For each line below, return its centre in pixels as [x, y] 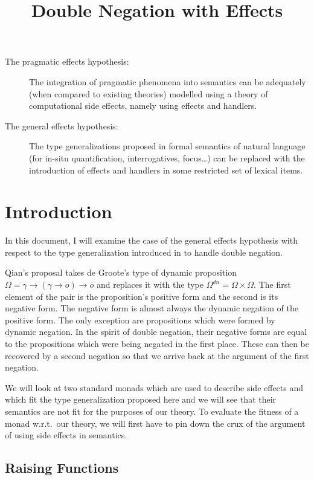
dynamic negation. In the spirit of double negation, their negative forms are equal [156, 332]
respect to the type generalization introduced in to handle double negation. [144, 252]
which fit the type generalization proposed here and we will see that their [141, 399]
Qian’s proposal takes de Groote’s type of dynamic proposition [121, 272]
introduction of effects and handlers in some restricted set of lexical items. [166, 170]
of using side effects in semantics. [66, 435]
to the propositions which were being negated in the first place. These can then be [157, 343]
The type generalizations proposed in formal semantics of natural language [167, 146]
